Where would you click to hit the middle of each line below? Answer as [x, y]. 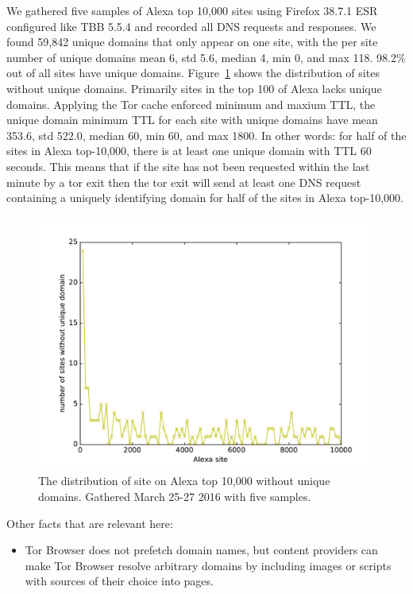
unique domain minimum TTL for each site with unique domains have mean [192, 120]
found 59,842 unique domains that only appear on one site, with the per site [192, 42]
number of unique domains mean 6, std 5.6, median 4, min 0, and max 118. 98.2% [206, 57]
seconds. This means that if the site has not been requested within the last [188, 166]
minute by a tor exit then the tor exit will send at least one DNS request [184, 182]
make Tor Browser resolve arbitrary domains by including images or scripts [208, 565]
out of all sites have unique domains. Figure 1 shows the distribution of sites [193, 73]
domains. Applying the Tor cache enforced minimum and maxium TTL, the [191, 104]
